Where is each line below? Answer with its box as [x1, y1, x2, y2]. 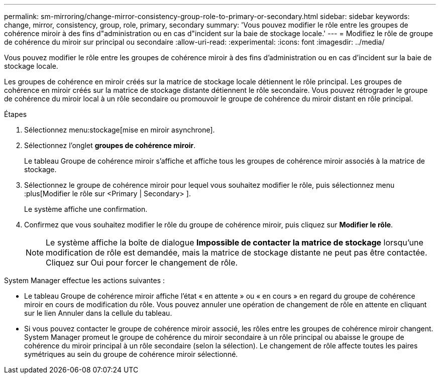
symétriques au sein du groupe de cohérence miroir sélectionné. [24, 350, 238, 358]
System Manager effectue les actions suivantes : [4, 276, 165, 285]
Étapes [4, 110, 27, 118]
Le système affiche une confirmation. [24, 205, 148, 213]
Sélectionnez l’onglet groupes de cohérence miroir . [24, 141, 196, 150]
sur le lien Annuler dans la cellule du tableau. [24, 309, 172, 317]
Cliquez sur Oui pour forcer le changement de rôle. [46, 258, 238, 268]
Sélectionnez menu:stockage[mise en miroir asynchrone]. [24, 125, 215, 134]
